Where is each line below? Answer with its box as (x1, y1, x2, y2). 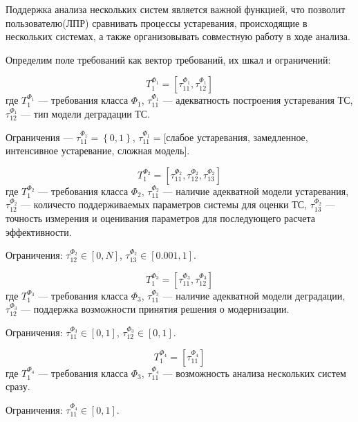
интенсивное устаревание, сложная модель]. (6, 143, 190, 158)
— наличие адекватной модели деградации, (162, 288, 346, 302)
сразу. (6, 379, 30, 394)
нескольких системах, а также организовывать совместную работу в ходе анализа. (6, 29, 350, 44)
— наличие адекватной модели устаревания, (162, 183, 349, 198)
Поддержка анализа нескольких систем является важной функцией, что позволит (6, 2, 346, 16)
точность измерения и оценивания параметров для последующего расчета (6, 210, 315, 225)
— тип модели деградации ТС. (21, 106, 151, 120)
